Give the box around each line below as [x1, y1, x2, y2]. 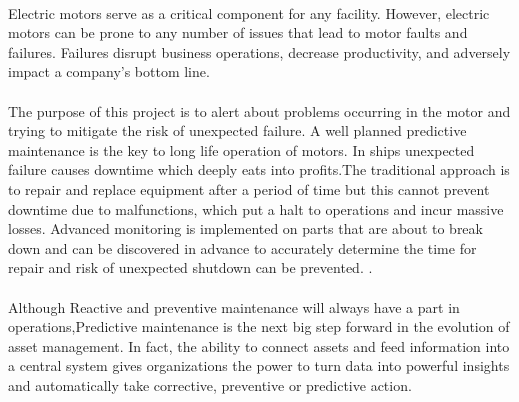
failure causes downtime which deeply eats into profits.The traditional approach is [8, 159, 510, 180]
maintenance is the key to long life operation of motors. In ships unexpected [8, 139, 475, 160]
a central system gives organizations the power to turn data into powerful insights [8, 355, 510, 376]
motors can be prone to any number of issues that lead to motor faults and [8, 22, 468, 43]
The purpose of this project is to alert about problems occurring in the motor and [8, 100, 511, 121]
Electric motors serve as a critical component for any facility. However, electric [8, 2, 490, 23]
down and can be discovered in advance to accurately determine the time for [8, 237, 477, 258]
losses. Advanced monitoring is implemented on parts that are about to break [8, 218, 483, 239]
